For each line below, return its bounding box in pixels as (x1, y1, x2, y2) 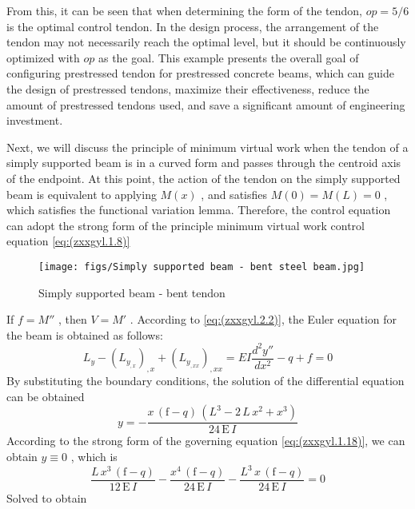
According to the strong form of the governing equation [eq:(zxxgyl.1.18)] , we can (6, 432, 405, 449)
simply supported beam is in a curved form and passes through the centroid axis (6, 154, 401, 171)
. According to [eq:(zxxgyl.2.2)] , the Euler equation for (130, 311, 397, 328)
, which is (70, 447, 118, 464)
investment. (6, 112, 63, 129)
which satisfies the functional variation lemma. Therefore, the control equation (6, 201, 391, 218)
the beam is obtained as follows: (6, 326, 163, 343)
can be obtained (6, 388, 85, 404)
